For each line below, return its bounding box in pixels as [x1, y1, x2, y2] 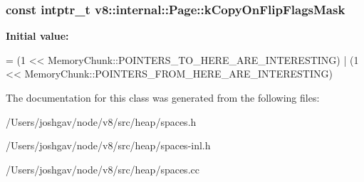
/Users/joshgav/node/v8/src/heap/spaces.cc [6, 161, 199, 176]
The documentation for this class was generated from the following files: [6, 90, 320, 105]
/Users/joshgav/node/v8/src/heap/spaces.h [6, 114, 197, 129]
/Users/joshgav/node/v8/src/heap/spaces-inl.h [6, 138, 211, 153]
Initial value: [6, 28, 69, 43]
